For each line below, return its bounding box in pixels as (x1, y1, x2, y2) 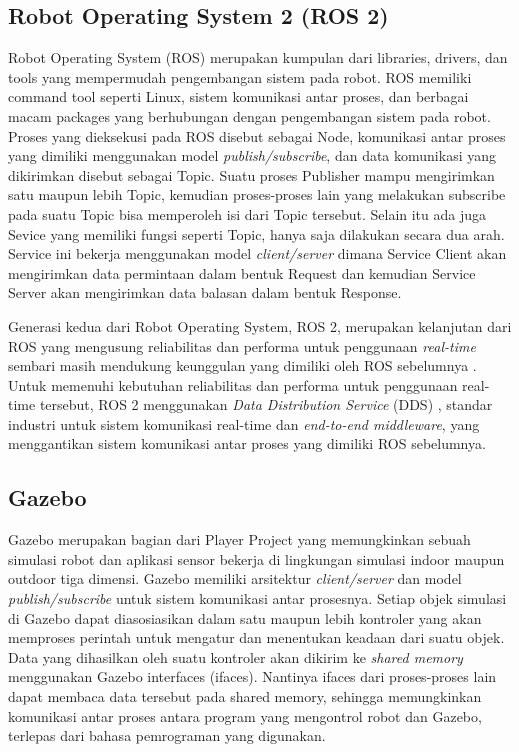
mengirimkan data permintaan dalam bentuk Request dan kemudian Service (8, 262, 476, 283)
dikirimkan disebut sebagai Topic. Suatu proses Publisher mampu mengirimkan (8, 164, 495, 185)
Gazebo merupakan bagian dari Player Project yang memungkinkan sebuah (8, 529, 471, 550)
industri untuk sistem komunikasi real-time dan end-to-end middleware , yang (8, 413, 480, 434)
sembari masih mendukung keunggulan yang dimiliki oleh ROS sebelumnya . (8, 355, 477, 376)
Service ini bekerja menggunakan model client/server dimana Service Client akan (8, 243, 507, 264)
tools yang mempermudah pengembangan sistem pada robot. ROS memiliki (8, 66, 472, 87)
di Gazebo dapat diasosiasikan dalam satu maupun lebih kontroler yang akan (8, 607, 482, 628)
